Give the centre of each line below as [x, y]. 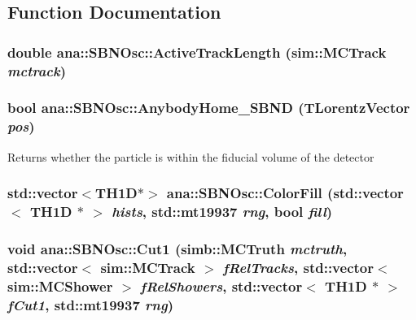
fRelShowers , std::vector [221, 285]
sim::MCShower [60, 285]
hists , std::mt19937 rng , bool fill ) [222, 212]
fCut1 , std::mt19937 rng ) [90, 304]
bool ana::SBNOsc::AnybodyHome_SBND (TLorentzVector [209, 108]
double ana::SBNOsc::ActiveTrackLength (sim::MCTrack [197, 52]
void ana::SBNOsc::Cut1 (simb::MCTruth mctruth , [177, 248]
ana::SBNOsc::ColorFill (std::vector [285, 193]
